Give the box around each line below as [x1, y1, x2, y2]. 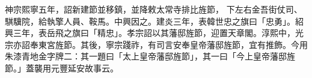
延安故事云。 [67, 61, 118, 74]
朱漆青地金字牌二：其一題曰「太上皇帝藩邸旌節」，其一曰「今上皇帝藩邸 [5, 50, 287, 62]
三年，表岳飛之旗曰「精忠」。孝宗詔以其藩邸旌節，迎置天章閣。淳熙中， [13, 26, 295, 39]
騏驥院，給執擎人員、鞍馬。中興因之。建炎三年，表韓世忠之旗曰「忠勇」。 [5, 14, 295, 27]
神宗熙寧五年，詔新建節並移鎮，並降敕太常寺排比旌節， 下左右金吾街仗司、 [5, 3, 302, 15]
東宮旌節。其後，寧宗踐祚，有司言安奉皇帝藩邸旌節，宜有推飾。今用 [38, 38, 308, 50]
